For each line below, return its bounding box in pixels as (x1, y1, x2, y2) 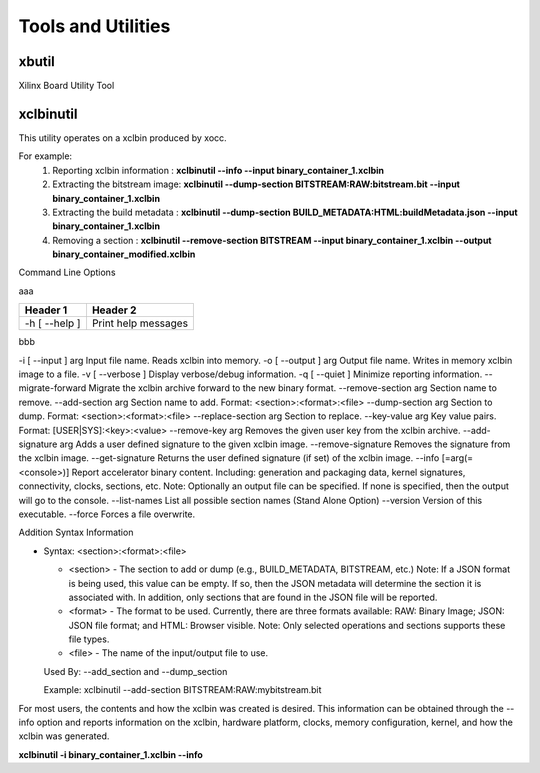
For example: (18, 150, 73, 162)
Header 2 (91, 303, 137, 317)
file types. (68, 633, 110, 645)
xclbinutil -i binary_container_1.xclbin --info (18, 748, 204, 760)
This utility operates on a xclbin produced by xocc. (18, 131, 227, 144)
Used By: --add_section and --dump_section (43, 665, 228, 677)
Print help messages (91, 316, 189, 330)
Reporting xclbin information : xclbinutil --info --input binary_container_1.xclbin (52, 164, 385, 176)
